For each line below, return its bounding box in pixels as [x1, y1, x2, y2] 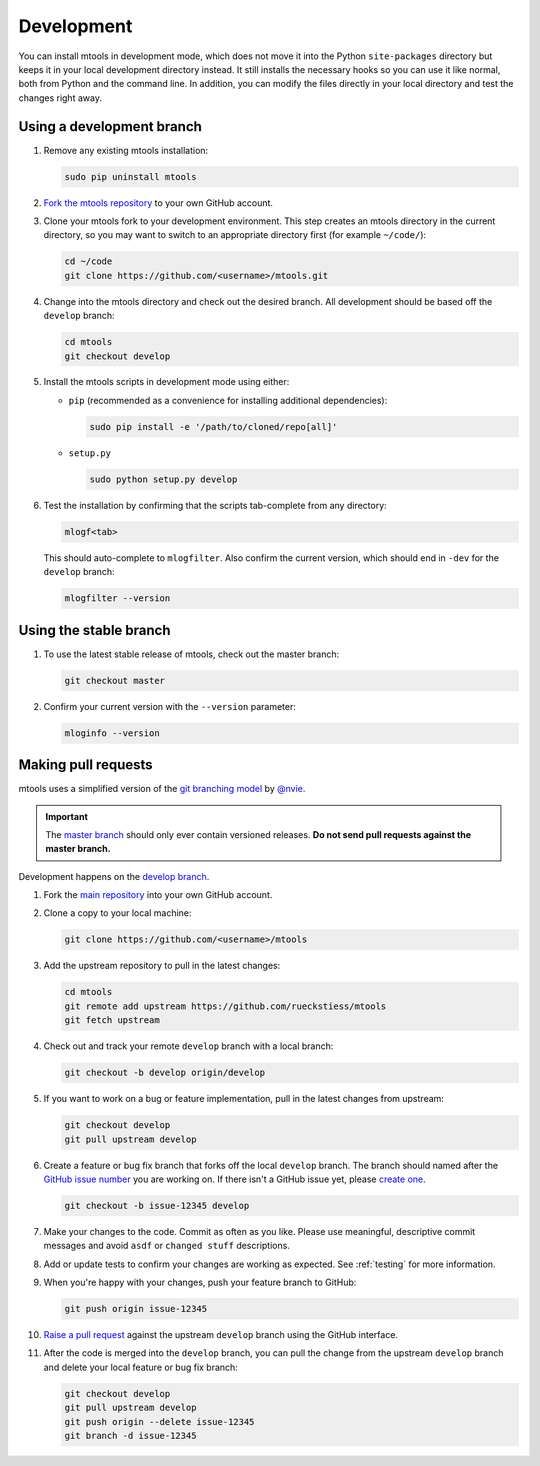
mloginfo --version [64, 727, 160, 739]
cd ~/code [64, 256, 113, 267]
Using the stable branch [18, 621, 171, 639]
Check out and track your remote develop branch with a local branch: [43, 1040, 334, 1052]
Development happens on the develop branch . [18, 870, 210, 882]
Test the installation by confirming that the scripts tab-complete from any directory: [43, 499, 387, 511]
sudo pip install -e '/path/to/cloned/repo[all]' [89, 421, 338, 432]
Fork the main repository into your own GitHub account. [43, 889, 273, 901]
